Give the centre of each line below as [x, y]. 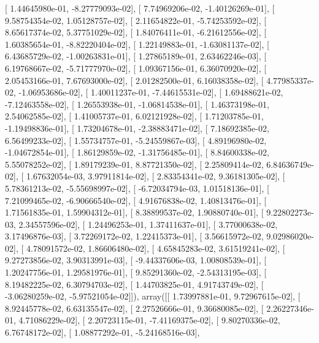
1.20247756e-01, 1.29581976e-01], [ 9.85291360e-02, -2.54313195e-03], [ [136, 272]
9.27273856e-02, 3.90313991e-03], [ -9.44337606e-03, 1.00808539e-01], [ [136, 260]
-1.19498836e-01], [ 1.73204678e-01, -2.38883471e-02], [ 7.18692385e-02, [137, 128]
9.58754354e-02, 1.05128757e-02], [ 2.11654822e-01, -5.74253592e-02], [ [136, 20]
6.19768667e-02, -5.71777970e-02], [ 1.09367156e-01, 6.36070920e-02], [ [136, 68]
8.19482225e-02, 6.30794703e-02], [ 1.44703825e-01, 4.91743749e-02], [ [134, 284]
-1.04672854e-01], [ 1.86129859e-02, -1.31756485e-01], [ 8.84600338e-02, [137, 152]
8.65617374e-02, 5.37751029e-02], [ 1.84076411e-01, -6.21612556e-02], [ [136, 32]
